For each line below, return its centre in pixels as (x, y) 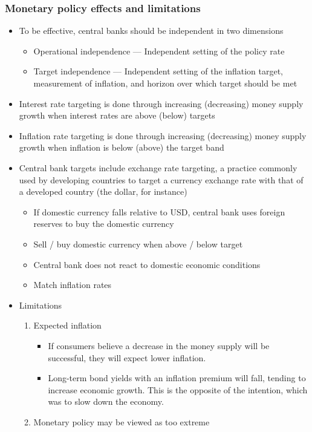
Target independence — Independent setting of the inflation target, (158, 71)
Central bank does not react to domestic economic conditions (147, 264)
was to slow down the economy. (106, 401)
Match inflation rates (73, 285)
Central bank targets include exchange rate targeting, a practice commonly (158, 167)
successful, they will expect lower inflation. (127, 357)
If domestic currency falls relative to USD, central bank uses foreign (159, 211)
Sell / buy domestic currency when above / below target (138, 244)
